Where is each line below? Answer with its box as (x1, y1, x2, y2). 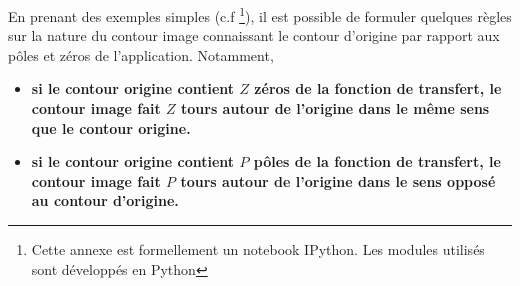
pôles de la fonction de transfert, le (253, 151, 501, 172)
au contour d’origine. (31, 190, 179, 211)
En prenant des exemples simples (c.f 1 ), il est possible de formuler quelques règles (8, 3, 512, 26)
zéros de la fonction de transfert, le (254, 78, 502, 99)
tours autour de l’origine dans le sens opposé (180, 170, 496, 191)
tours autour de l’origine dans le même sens (181, 98, 490, 119)
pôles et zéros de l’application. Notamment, (8, 44, 274, 65)
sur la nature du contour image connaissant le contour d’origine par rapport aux (8, 25, 500, 46)
